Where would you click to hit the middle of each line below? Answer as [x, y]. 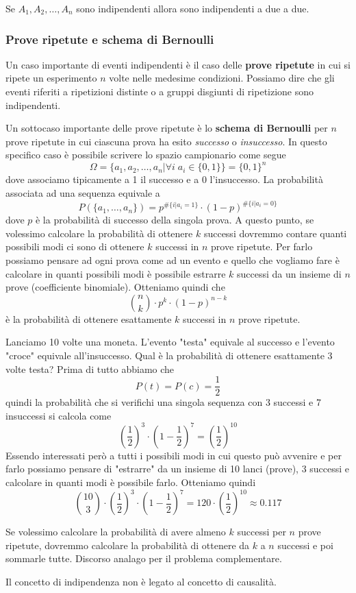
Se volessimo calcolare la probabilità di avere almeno [116, 532]
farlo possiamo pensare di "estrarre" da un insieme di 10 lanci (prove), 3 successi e [178, 469]
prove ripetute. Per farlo [262, 246]
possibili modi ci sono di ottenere [75, 246]
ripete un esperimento [51, 78]
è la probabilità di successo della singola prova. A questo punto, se [175, 220]
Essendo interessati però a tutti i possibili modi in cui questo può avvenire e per [174, 455]
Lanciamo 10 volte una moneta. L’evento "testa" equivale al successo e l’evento [170, 342]
